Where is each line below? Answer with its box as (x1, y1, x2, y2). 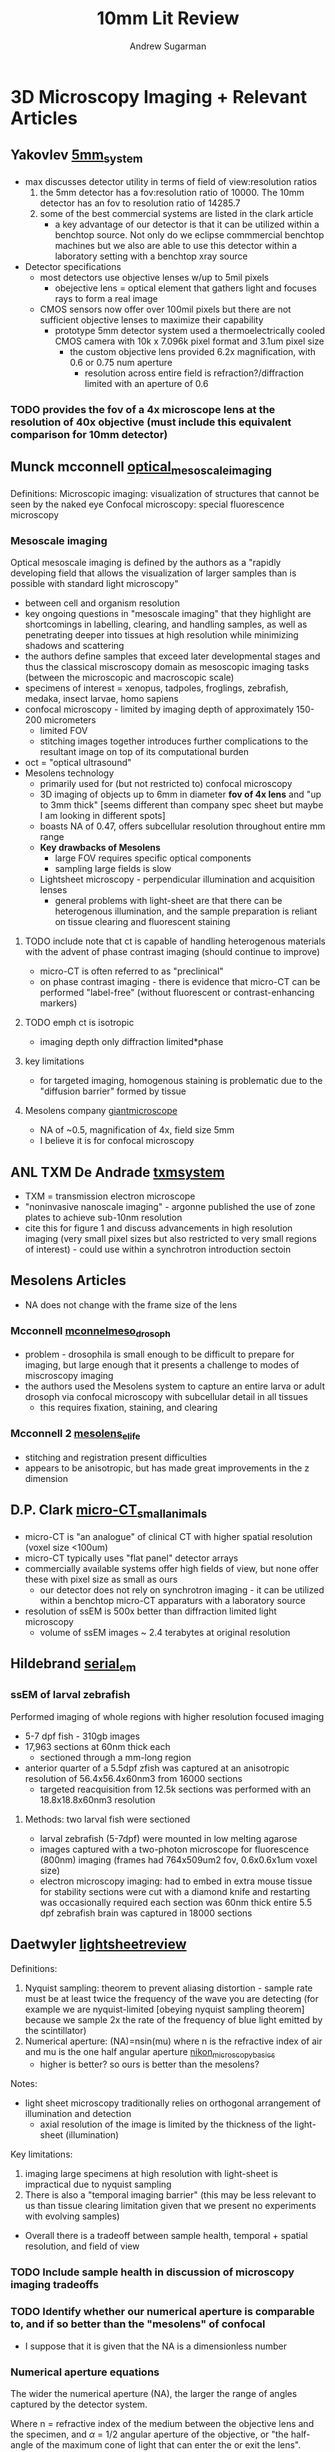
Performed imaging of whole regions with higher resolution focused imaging (10, 1710, 325, 1722)
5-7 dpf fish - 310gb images (24, 1730, 140, 1742)
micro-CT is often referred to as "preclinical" (39, 965, 224, 977)
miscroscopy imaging (24, 1370, 114, 1382)
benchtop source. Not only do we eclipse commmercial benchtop (54, 228, 325, 241)
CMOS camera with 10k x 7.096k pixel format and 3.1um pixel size (54, 335, 325, 347)
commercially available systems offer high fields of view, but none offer (24, 1562, 320, 1574)
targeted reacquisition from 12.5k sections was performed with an (39, 1783, 312, 1795)
